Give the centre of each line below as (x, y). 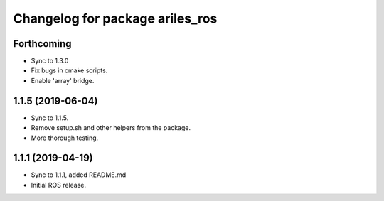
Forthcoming (42, 44)
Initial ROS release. (59, 185)
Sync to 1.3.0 (50, 61)
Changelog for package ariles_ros (115, 18)
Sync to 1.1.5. (50, 118)
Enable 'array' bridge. (63, 80)
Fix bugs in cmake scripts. (69, 70)
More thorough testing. (65, 138)
